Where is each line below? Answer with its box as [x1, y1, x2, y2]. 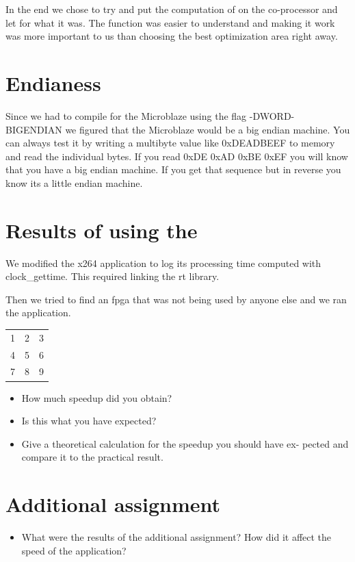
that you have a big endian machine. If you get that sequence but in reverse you [5, 162, 341, 177]
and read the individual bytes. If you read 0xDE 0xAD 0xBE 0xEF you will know [5, 149, 348, 163]
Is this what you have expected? [21, 413, 157, 428]
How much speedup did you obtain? [21, 390, 172, 405]
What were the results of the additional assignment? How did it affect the [21, 530, 332, 544]
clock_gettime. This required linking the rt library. [5, 269, 220, 283]
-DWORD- [249, 108, 295, 123]
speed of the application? [21, 543, 127, 557]
